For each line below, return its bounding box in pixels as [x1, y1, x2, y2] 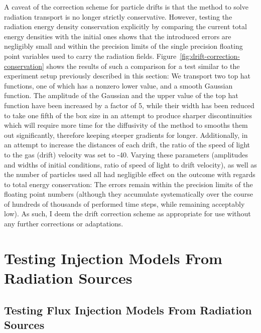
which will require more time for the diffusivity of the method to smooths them [4, 120, 248, 130]
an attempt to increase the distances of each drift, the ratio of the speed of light [4, 139, 250, 150]
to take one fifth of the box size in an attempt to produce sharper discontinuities [4, 110, 252, 120]
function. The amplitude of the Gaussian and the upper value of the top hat [4, 90, 238, 101]
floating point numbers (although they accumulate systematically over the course [4, 189, 253, 199]
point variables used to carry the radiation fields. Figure [4, 50, 177, 61]
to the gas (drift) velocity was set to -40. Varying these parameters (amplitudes [4, 149, 248, 159]
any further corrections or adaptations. [4, 218, 123, 229]
